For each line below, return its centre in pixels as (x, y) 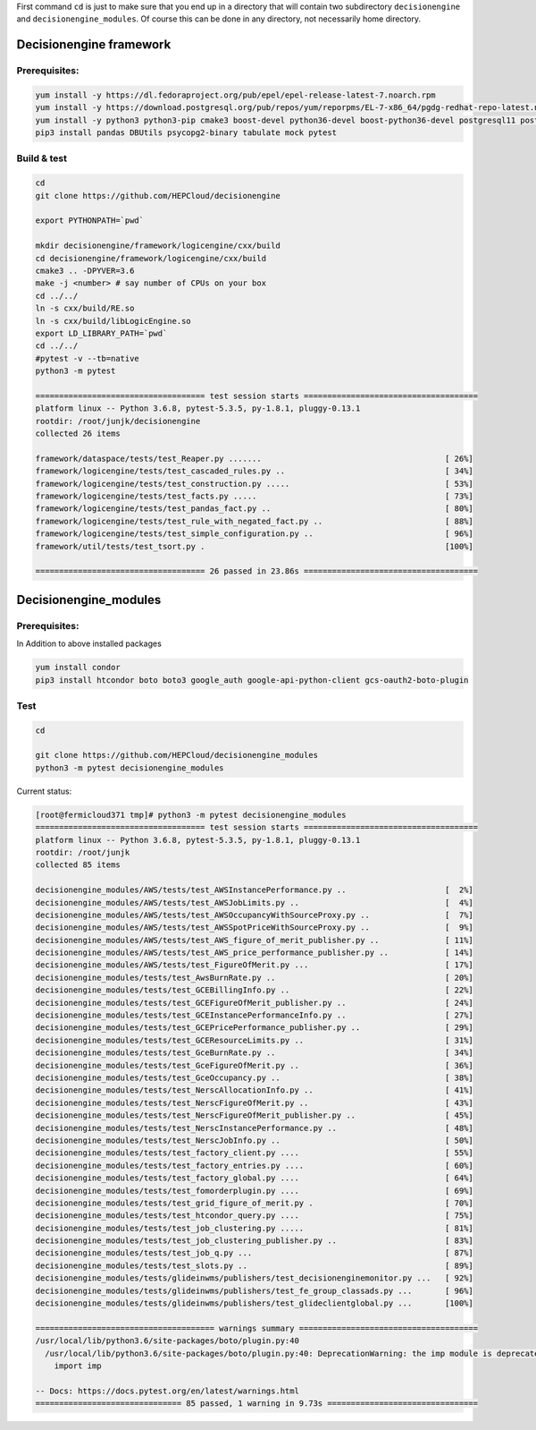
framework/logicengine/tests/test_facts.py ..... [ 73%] (254, 496)
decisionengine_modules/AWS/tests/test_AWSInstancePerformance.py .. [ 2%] (254, 890)
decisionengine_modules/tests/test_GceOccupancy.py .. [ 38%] (254, 1077)
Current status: (44, 791)
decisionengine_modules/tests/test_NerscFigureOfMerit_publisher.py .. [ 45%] (254, 1115)
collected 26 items (78, 434)
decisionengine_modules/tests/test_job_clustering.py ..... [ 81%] (254, 1228)
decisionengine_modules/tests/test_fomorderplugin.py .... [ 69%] (254, 1191)
